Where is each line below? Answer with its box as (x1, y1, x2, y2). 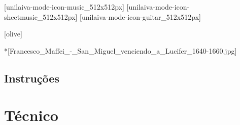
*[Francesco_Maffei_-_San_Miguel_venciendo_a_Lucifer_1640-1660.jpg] (4, 45, 237, 56)
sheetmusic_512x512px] (4, 11, 78, 22)
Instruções (4, 70, 59, 86)
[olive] (4, 28, 22, 39)
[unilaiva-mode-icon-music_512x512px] (4, 2, 124, 12)
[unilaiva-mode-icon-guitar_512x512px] (80, 11, 201, 22)
